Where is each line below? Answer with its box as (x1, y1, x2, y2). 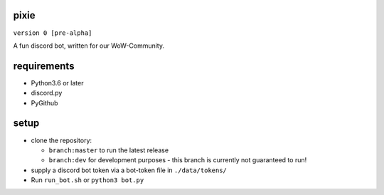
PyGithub (31, 98, 58, 107)
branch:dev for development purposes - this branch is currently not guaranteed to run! (48, 156, 307, 164)
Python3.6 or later (31, 78, 84, 87)
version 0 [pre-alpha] (13, 28, 92, 37)
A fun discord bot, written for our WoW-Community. (13, 41, 165, 50)
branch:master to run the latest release (48, 146, 169, 154)
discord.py (31, 89, 63, 97)
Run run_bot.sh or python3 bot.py (31, 176, 144, 184)
